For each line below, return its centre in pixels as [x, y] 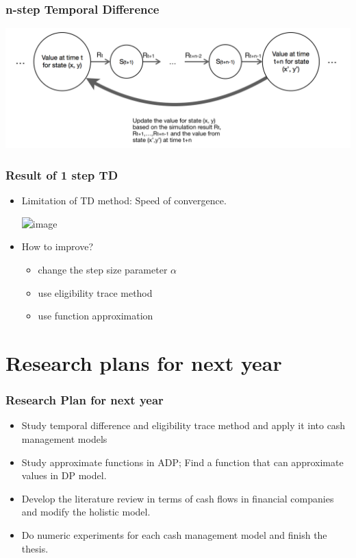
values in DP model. [64, 475]
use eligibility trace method [95, 292]
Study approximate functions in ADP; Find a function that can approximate [182, 462]
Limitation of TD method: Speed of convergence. [124, 201]
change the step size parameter [103, 270]
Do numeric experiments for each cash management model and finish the [174, 534]
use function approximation [96, 316]
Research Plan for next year [85, 400]
